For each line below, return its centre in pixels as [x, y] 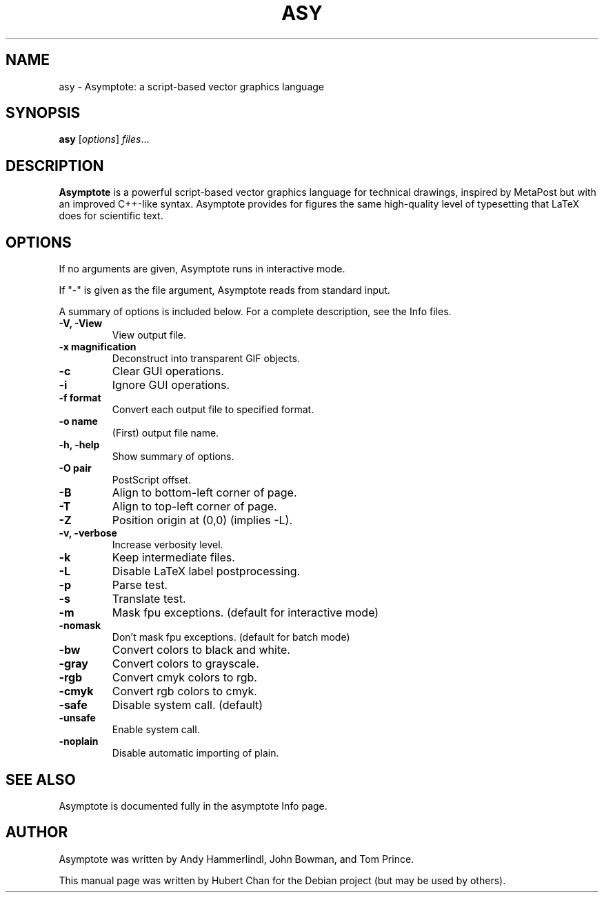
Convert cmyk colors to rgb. [184, 678]
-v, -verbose [88, 533]
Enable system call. [156, 730]
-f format [80, 398]
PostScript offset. [151, 480]
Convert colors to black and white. [201, 650]
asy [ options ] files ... [104, 139]
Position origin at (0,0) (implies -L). [202, 520]
